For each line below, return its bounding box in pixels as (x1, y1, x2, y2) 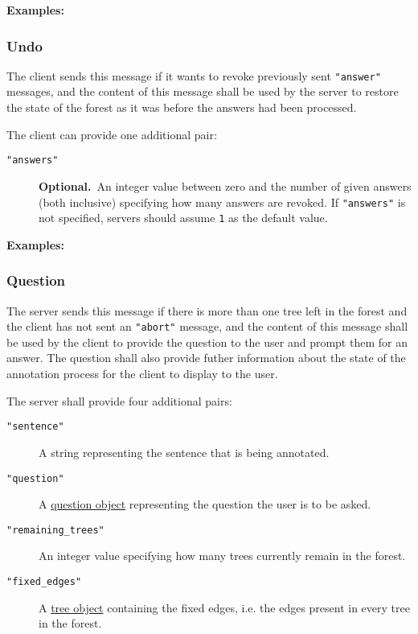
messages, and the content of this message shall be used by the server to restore (6, 83, 399, 100)
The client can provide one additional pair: (6, 126, 217, 142)
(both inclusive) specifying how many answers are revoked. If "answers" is (39, 193, 406, 210)
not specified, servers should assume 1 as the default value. (39, 209, 328, 226)
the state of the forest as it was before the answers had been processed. (6, 99, 357, 116)
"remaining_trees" (6, 524, 104, 536)
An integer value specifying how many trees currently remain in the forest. (39, 547, 406, 564)
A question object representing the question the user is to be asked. (39, 496, 371, 513)
